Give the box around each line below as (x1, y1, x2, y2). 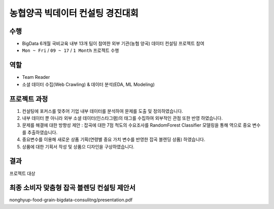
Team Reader (22, 74, 50, 80)
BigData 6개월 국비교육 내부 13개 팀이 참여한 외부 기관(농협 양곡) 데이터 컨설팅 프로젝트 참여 (22, 41, 204, 47)
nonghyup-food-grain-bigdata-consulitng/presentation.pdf (9, 197, 133, 203)
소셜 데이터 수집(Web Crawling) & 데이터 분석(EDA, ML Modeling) (22, 81, 155, 87)
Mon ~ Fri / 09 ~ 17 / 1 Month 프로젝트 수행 (22, 47, 119, 53)
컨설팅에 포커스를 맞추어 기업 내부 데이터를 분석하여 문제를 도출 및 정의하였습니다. (22, 108, 184, 114)
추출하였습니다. (27, 129, 58, 135)
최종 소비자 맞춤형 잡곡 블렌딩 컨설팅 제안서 (9, 184, 135, 192)
